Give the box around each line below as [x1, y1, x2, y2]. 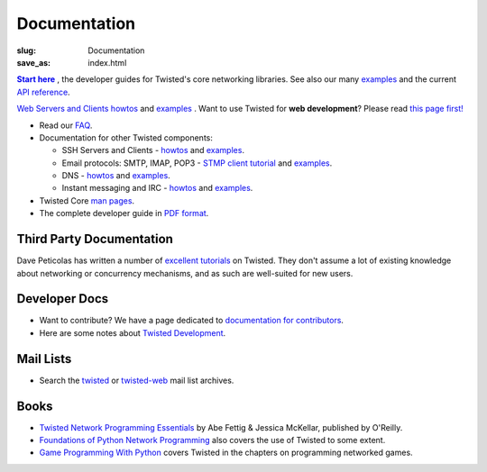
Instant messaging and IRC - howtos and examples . [61, 183, 253, 194]
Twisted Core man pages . [39, 195, 135, 206]
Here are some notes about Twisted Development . [39, 327, 226, 338]
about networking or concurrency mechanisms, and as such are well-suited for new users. [16, 268, 354, 278]
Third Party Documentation [16, 231, 173, 247]
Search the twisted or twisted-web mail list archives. [39, 375, 234, 386]
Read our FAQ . [39, 120, 93, 131]
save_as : [16, 57, 51, 68]
